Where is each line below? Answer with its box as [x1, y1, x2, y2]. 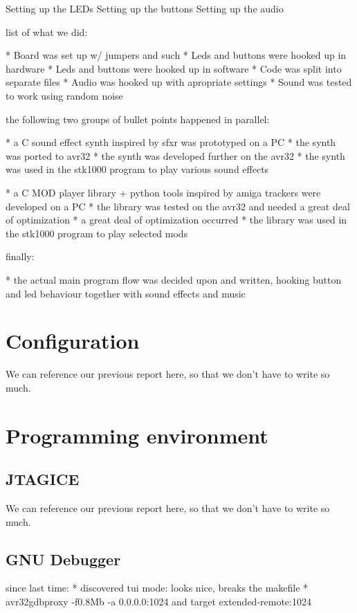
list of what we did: [6, 24, 88, 39]
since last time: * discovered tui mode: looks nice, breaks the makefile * [6, 580, 309, 595]
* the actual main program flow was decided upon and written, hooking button [6, 272, 342, 286]
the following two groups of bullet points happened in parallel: [6, 111, 270, 126]
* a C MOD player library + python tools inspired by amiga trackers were [6, 185, 321, 199]
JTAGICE [6, 468, 80, 490]
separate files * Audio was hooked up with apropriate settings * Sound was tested [6, 75, 352, 89]
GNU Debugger [6, 548, 121, 569]
